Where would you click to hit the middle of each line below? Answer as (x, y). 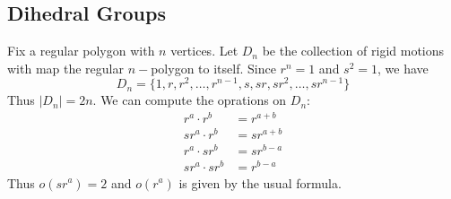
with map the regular (65, 68)
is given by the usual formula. (260, 182)
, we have (403, 68)
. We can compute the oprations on (190, 100)
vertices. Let (204, 51)
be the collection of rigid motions (353, 51)
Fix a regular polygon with (81, 51)
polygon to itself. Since (213, 68)
